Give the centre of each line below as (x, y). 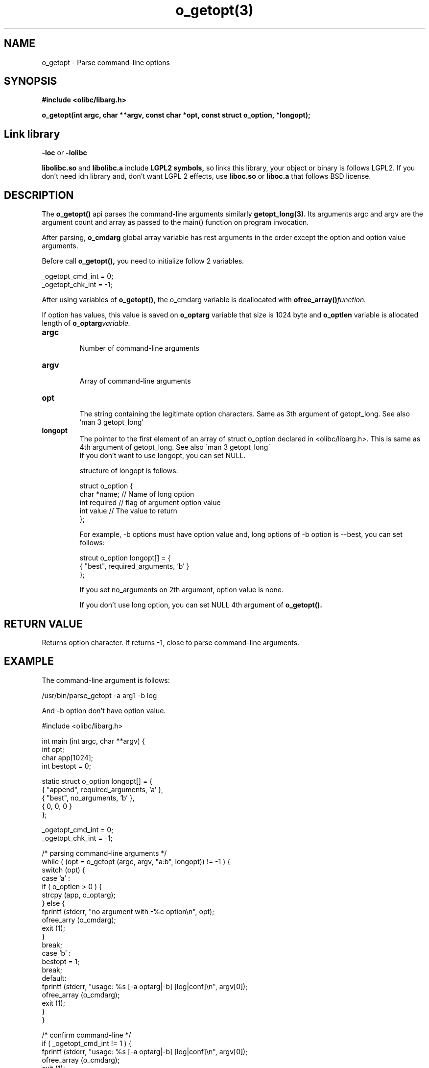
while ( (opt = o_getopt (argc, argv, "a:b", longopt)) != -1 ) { (136, 861)
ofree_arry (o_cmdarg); (79, 920)
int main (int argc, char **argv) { (93, 741)
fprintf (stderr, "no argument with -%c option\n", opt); (128, 911)
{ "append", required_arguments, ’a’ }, (103, 789)
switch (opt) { (63, 870)
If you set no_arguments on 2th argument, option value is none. (182, 590)
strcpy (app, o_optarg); (79, 895)
